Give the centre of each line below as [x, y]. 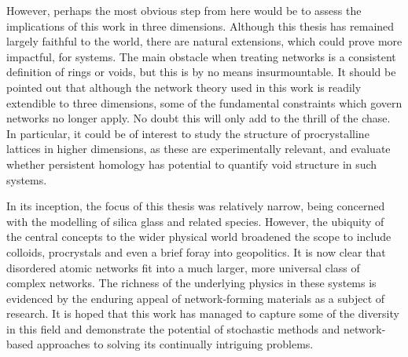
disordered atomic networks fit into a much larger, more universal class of [183, 267]
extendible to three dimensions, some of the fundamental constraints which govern [204, 102]
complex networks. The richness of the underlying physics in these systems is [191, 283]
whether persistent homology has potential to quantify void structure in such [192, 164]
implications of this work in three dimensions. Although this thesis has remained [200, 25]
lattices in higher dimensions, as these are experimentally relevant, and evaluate [198, 149]
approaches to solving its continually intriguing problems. [175, 344]
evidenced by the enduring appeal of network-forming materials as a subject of [196, 298]
